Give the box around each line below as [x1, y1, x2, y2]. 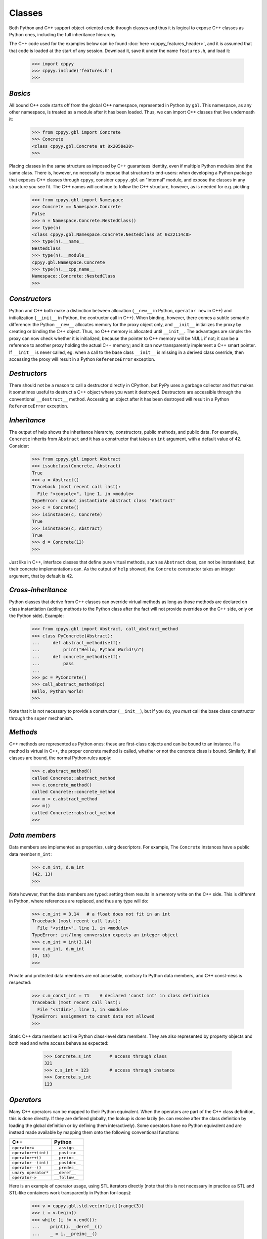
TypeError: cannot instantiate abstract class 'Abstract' [32, 498, 176, 504]
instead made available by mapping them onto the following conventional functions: [9, 1129, 179, 1135]
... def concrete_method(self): [32, 654, 121, 659]
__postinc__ [54, 1150, 81, 1155]
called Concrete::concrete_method [32, 789, 116, 795]
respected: [9, 979, 32, 986]
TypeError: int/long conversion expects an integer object [32, 932, 178, 938]
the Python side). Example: [9, 613, 64, 619]
